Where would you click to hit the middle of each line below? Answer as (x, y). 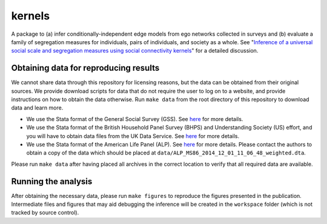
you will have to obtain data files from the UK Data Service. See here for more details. (133, 136)
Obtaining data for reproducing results (85, 68)
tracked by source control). (45, 212)
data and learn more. (37, 108)
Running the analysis (52, 181)
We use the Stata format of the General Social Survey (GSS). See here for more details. (135, 119)
